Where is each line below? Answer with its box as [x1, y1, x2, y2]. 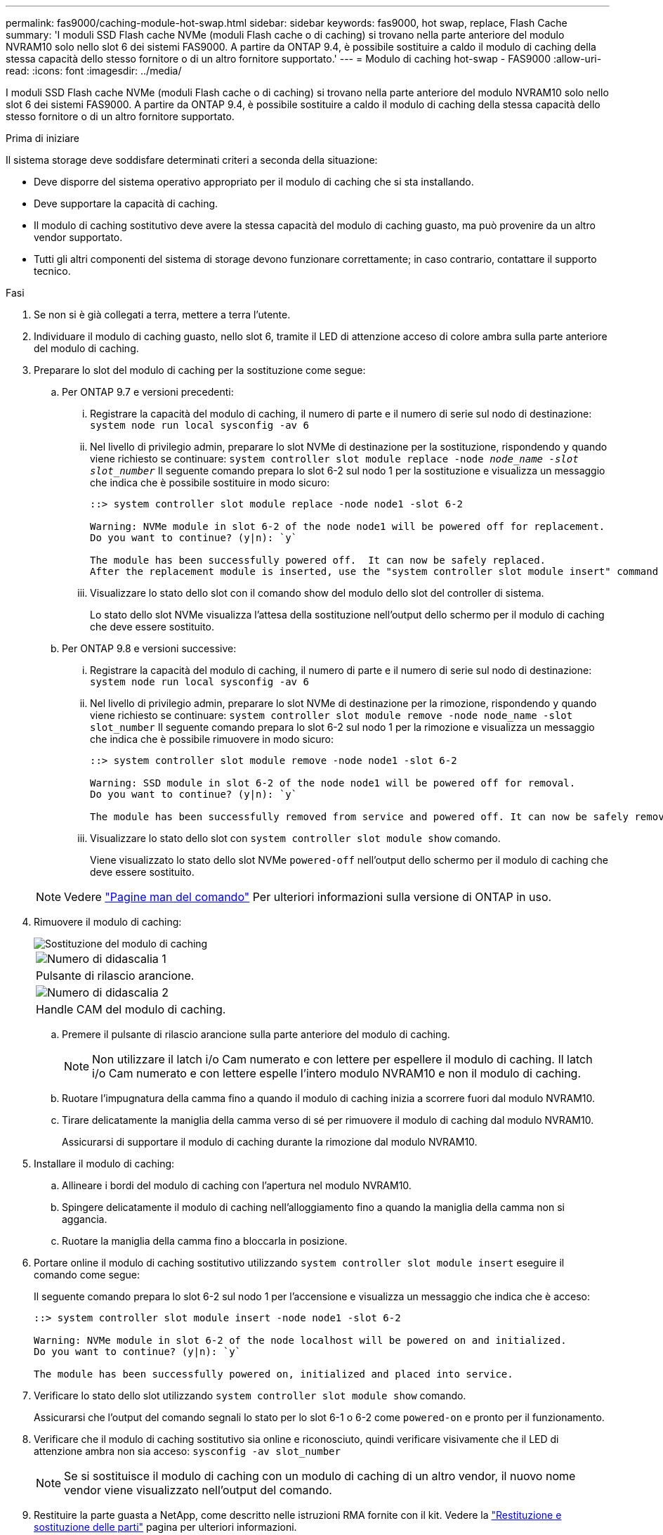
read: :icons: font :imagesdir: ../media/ [6, 65, 182, 77]
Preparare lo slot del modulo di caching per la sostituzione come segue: [34, 364, 366, 376]
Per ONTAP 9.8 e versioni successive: [62, 642, 237, 654]
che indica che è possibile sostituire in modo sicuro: [90, 477, 330, 488]
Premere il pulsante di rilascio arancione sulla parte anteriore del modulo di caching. [62, 1028, 450, 1040]
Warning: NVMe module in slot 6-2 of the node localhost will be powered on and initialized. [34, 1335, 567, 1346]
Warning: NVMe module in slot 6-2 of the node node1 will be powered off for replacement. [90, 521, 605, 532]
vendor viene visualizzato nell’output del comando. [64, 1483, 332, 1497]
